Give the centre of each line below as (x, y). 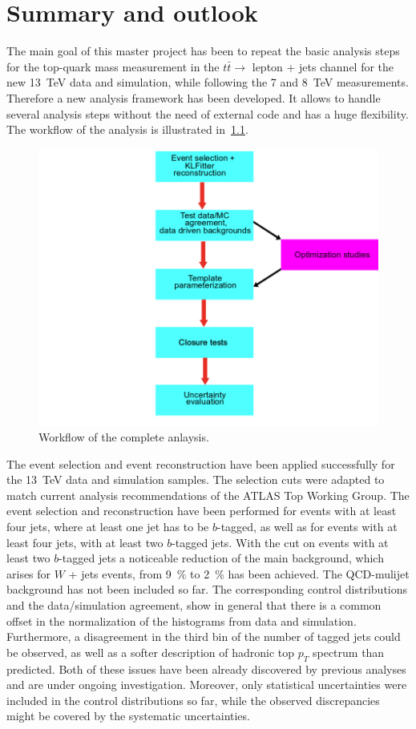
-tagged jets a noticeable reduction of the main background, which (221, 558)
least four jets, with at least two (85, 542)
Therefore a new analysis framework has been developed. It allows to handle (194, 97)
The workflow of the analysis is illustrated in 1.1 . (127, 129)
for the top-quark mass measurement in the (113, 66)
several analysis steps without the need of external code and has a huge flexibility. (208, 113)
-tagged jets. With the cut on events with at (280, 542)
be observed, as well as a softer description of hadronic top (151, 652)
